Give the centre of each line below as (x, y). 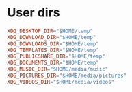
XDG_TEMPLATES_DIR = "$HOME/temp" (53, 50)
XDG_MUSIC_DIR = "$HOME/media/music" (58, 69)
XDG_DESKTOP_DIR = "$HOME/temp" (50, 31)
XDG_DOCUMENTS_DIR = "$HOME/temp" (53, 63)
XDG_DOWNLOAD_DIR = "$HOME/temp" (52, 37)
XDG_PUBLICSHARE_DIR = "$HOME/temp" (56, 56)
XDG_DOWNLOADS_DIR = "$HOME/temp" (53, 44)
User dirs (34, 13)
